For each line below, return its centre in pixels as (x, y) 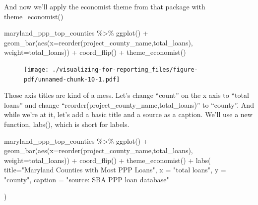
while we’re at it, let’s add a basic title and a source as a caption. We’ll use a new (128, 114)
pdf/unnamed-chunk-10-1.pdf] (72, 79)
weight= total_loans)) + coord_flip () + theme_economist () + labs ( (107, 160)
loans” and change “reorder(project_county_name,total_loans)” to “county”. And (129, 104)
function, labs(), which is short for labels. (67, 124)
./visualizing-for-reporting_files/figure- (125, 69)
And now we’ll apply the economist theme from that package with (105, 6)
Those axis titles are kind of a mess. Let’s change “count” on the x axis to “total (127, 95)
